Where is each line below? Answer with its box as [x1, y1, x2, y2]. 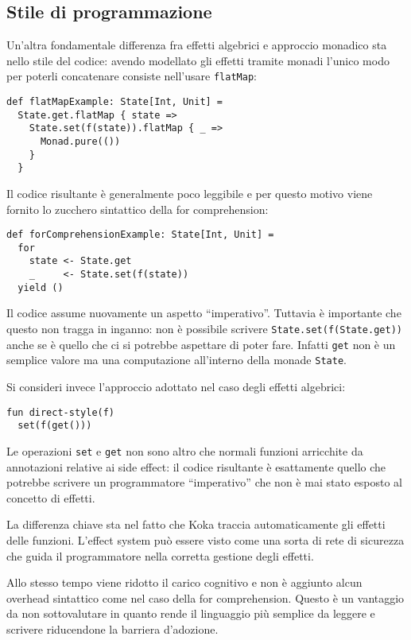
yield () [17, 281, 64, 293]
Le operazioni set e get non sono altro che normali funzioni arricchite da [6, 442, 363, 459]
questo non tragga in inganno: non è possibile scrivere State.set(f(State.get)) [6, 320, 402, 337]
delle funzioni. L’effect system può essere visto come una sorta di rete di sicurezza [6, 531, 405, 548]
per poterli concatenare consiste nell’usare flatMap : [6, 68, 257, 84]
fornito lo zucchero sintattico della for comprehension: [6, 200, 269, 217]
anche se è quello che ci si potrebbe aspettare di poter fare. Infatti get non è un [6, 336, 396, 352]
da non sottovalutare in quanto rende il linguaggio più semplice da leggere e [6, 605, 375, 622]
